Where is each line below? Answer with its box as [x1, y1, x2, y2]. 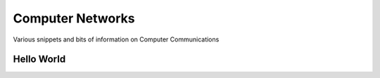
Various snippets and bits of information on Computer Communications [13, 35, 220, 44]
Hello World [13, 53, 66, 65]
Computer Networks [13, 11, 135, 26]
